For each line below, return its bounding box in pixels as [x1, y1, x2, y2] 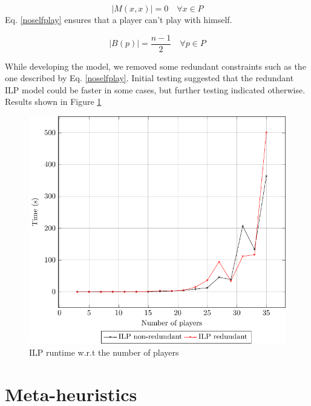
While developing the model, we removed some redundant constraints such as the [5, 59, 306, 72]
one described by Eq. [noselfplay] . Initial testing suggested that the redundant [5, 72, 294, 84]
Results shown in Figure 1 [5, 95, 102, 108]
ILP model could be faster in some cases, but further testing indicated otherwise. [5, 83, 306, 96]
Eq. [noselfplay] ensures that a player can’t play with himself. [5, 13, 232, 25]
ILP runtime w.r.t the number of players [29, 345, 179, 358]
